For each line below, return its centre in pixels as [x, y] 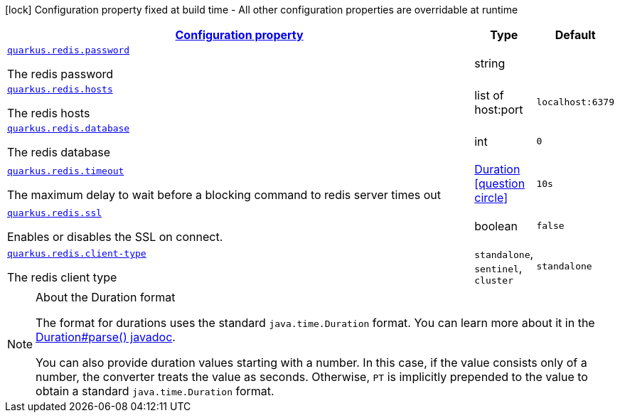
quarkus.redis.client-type [77, 253]
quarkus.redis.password [69, 50]
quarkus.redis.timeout [66, 171]
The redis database [59, 152]
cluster [494, 280]
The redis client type [62, 277]
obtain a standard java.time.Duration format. [155, 391]
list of [489, 95]
